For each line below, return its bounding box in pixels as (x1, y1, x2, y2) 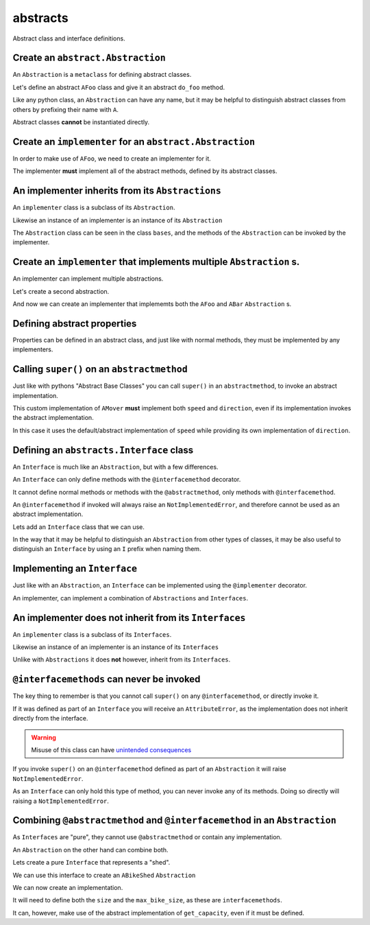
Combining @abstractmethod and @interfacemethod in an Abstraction (12, 815, 337, 826)
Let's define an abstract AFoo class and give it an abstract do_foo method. (12, 83, 225, 91)
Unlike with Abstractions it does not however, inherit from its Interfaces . (12, 655, 231, 664)
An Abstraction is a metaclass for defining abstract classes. (12, 71, 192, 79)
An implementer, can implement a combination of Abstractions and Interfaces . (12, 594, 249, 602)
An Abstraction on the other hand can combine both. (12, 845, 169, 854)
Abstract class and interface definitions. (12, 34, 126, 43)
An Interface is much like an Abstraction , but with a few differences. (12, 462, 219, 471)
